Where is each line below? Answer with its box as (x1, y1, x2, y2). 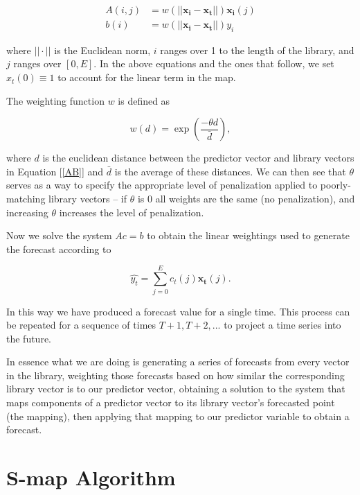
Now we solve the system (6, 228, 112, 243)
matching (6, 191, 46, 206)
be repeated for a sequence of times (6, 318, 156, 332)
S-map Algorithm (6, 463, 176, 492)
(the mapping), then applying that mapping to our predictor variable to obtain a (6, 408, 350, 423)
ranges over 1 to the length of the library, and (160, 42, 354, 57)
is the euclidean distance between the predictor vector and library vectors (42, 150, 354, 165)
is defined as (118, 93, 170, 107)
